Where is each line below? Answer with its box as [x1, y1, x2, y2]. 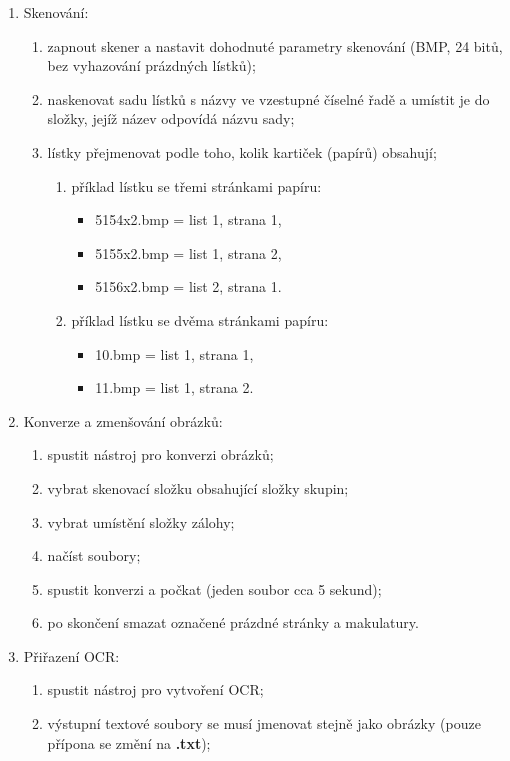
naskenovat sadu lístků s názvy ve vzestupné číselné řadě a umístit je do [47, 88, 490, 109]
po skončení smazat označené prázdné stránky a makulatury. [47, 612, 419, 633]
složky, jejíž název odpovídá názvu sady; [47, 108, 295, 129]
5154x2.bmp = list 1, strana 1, [95, 209, 282, 230]
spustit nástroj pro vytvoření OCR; [47, 679, 264, 700]
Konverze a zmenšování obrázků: [23, 410, 223, 431]
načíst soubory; [47, 545, 141, 566]
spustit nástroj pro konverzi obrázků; [47, 444, 274, 465]
